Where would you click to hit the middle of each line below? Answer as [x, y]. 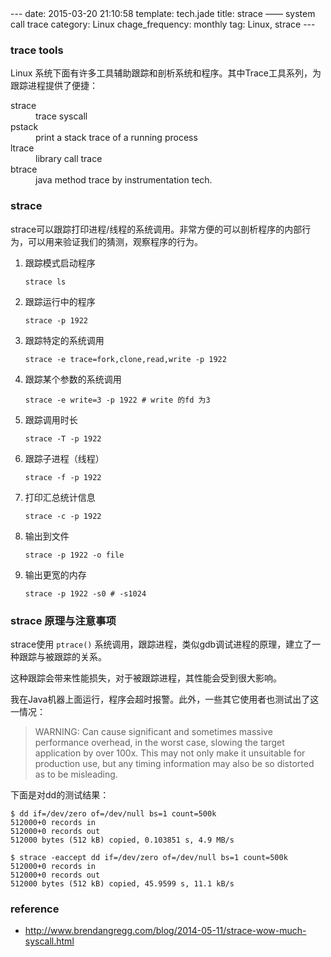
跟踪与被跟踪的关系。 [62, 656]
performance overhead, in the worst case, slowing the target [159, 742]
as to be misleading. [76, 774]
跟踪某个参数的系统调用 [73, 379]
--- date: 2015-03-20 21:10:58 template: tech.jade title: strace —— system [163, 13]
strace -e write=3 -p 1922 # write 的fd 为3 [117, 400]
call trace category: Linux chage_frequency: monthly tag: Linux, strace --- [163, 24]
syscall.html [49, 941]
